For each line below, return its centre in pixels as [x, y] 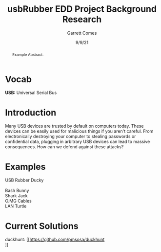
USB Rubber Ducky [24, 180]
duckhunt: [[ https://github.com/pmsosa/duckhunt [55, 240]
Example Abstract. [28, 55]
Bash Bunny [17, 191]
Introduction [31, 112]
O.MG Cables [18, 201]
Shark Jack [16, 196]
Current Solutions [42, 226]
